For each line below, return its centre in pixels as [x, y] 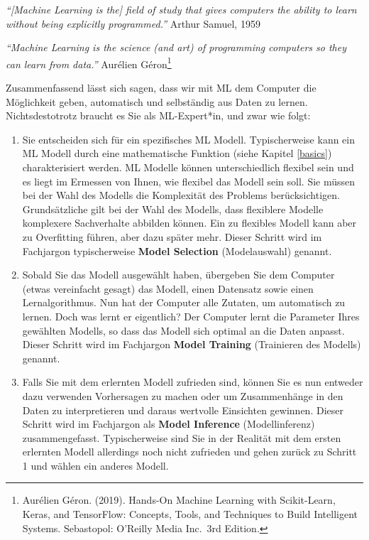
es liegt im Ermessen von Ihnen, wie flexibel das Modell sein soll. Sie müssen [189, 181]
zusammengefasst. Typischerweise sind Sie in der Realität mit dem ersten [182, 437]
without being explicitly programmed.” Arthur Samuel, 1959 [133, 23]
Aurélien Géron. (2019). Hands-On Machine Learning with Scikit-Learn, [179, 500]
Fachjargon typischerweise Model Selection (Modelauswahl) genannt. [177, 250]
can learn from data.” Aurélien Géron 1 [89, 63]
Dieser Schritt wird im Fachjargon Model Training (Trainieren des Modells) [192, 344]
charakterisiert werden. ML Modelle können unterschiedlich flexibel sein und [188, 167]
